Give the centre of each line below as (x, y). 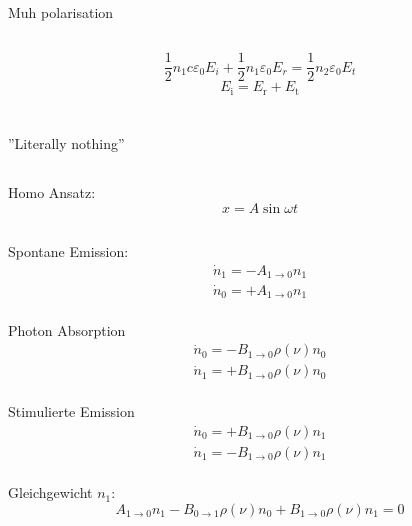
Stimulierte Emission (71, 410)
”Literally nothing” (66, 143)
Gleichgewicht (50, 492)
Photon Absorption (67, 329)
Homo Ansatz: (52, 192)
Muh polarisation (61, 12)
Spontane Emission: (68, 251)
